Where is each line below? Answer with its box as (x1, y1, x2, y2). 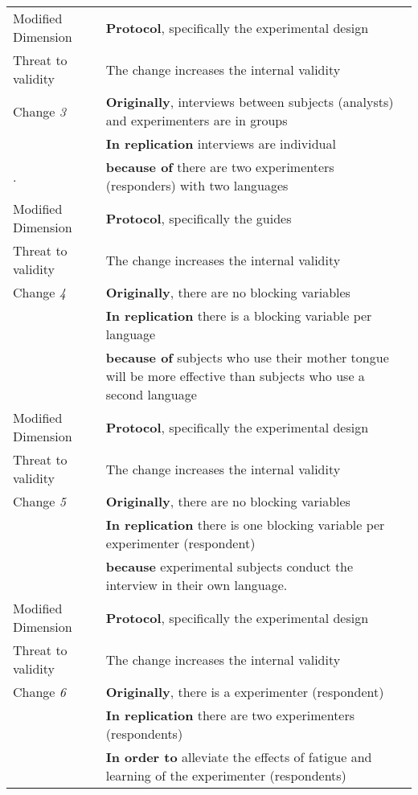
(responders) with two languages (105, 176, 289, 195)
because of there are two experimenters (105, 158, 334, 176)
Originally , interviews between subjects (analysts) (105, 92, 394, 111)
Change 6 (13, 682, 66, 701)
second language (105, 385, 197, 404)
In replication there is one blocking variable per (105, 515, 385, 534)
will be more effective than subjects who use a (105, 367, 365, 385)
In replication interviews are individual (105, 134, 336, 153)
